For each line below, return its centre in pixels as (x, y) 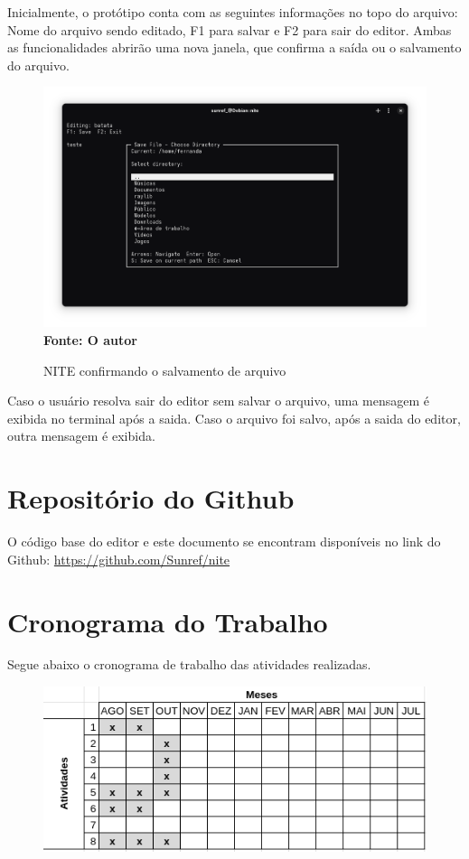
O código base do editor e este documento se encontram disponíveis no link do (224, 542)
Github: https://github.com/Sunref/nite (119, 559)
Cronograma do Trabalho (168, 621)
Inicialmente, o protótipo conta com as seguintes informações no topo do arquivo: (233, 12)
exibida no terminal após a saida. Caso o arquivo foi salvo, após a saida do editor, (234, 418)
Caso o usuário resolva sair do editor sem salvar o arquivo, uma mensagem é (218, 401)
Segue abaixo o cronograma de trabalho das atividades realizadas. (189, 664)
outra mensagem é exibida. (81, 436)
